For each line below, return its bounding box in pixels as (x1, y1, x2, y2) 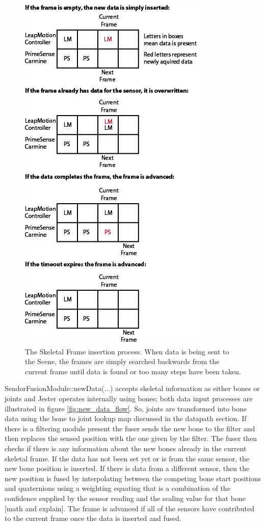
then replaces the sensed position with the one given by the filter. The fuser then (5, 433, 257, 444)
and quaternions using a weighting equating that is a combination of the (5, 483, 230, 493)
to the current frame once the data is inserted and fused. (5, 513, 181, 523)
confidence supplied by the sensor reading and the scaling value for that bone (5, 492, 246, 503)
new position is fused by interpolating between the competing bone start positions (5, 473, 261, 483)
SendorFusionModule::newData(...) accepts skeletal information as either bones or (5, 383, 260, 394)
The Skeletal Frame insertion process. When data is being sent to (25, 346, 229, 356)
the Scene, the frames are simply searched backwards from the (25, 356, 220, 367)
